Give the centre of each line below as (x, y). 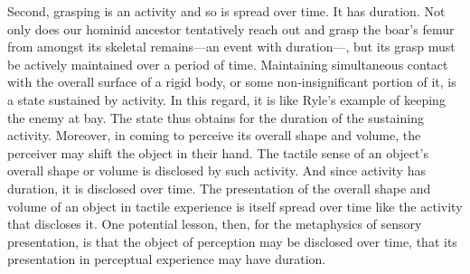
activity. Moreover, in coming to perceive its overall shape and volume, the (214, 135)
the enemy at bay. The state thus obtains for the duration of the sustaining (216, 117)
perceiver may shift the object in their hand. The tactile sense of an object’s (218, 152)
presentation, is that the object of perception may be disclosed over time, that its (232, 241)
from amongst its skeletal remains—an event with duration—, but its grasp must (231, 47)
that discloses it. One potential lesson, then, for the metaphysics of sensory (215, 224)
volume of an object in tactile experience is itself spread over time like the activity (235, 206)
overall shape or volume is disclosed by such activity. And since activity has (216, 170)
